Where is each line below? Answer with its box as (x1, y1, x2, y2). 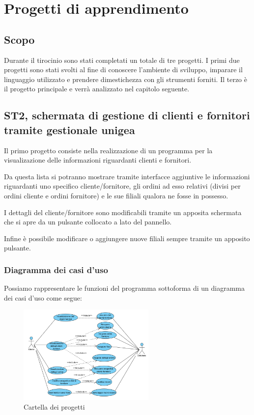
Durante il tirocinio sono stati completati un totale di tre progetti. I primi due (4, 55, 240, 65)
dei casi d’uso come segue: (4, 292, 82, 303)
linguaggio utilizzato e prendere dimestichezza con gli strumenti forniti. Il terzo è (4, 74, 247, 84)
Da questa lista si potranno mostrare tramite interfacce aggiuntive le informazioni (4, 171, 250, 181)
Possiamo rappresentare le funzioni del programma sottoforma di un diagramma (4, 283, 245, 293)
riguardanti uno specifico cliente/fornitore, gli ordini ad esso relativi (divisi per (4, 181, 241, 191)
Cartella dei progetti (24, 401, 85, 412)
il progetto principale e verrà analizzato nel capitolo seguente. (4, 83, 190, 94)
